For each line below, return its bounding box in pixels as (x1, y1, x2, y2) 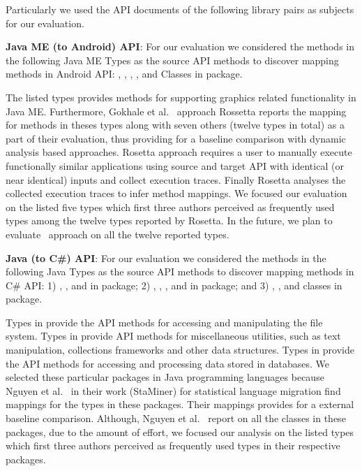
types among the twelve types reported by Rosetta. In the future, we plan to (6, 213, 333, 228)
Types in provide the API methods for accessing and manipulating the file (6, 314, 323, 329)
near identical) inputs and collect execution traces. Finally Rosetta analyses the (6, 172, 346, 187)
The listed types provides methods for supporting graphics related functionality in (6, 89, 356, 104)
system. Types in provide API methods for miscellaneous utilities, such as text (6, 328, 341, 343)
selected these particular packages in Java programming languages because (6, 370, 324, 384)
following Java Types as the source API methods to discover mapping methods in (6, 264, 354, 279)
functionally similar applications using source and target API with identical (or (6, 158, 344, 173)
